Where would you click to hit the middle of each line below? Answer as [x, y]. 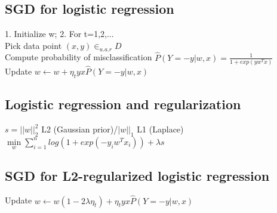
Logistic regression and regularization [123, 104]
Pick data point [33, 45]
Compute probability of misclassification [79, 57]
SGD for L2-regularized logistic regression [137, 175]
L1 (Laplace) [160, 129]
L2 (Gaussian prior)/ [80, 129]
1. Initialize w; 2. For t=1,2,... [59, 34]
